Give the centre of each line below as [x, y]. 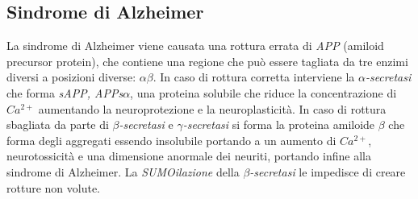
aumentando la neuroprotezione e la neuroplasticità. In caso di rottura [212, 108]
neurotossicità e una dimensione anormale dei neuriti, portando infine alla [189, 156]
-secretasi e [146, 124]
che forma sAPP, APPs [65, 92]
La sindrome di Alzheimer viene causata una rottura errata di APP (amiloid [195, 46]
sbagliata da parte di [58, 124]
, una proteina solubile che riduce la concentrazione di [263, 92]
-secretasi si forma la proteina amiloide [279, 124]
